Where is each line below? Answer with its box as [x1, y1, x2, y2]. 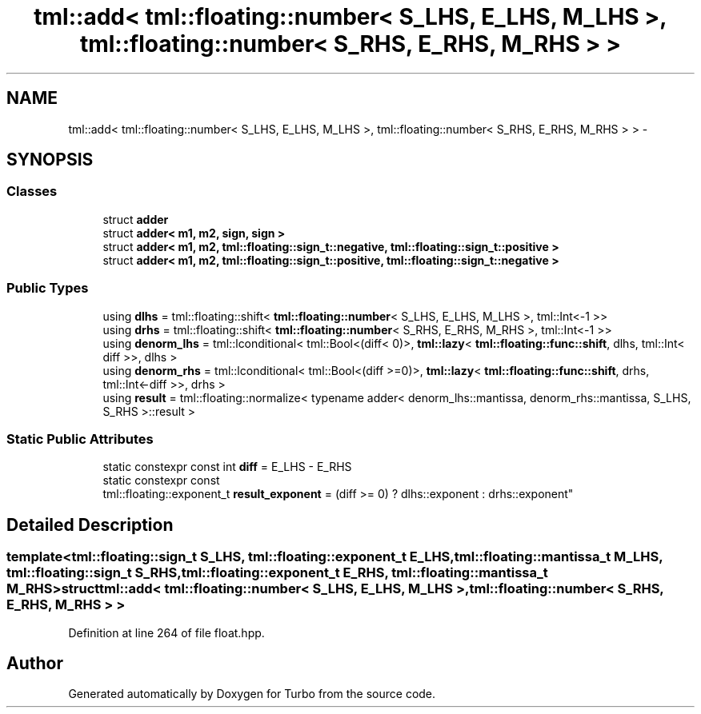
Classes [6, 183, 58, 200]
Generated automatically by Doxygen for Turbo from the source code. [68, 687, 436, 701]
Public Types [6, 280, 89, 297]
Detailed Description [6, 514, 174, 535]
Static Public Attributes [6, 430, 154, 447]
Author [6, 652, 63, 673]
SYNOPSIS [6, 150, 94, 170]
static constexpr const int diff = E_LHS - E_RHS [102, 460, 352, 474]
